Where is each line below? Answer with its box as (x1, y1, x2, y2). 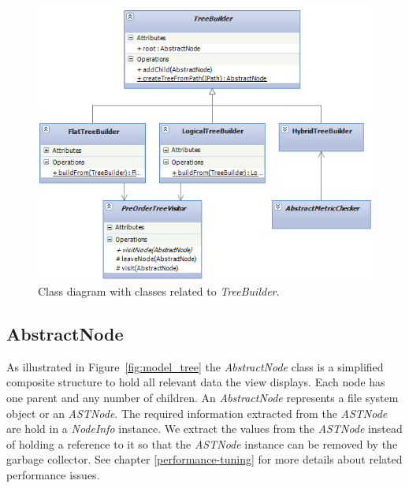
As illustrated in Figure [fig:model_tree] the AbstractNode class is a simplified (6, 358, 384, 374)
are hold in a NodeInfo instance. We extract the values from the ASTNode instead (6, 420, 403, 437)
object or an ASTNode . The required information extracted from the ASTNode (6, 404, 388, 421)
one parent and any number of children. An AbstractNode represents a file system (6, 389, 399, 405)
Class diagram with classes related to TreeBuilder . (38, 282, 280, 299)
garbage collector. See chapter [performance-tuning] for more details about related (6, 451, 403, 468)
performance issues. (6, 466, 100, 482)
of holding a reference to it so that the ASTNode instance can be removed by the (6, 435, 398, 452)
